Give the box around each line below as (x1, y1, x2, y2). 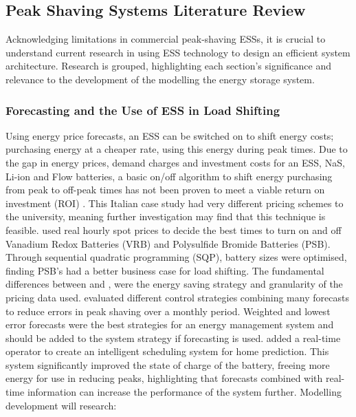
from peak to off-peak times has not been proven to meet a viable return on (5, 182, 325, 197)
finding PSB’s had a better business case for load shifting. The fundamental (5, 263, 324, 277)
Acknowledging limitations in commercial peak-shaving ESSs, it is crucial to (5, 32, 326, 46)
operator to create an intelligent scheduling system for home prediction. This (5, 344, 329, 359)
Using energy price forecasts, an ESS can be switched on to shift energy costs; (5, 128, 334, 142)
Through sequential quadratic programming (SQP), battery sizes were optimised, (5, 250, 347, 264)
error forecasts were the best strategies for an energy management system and (5, 317, 334, 332)
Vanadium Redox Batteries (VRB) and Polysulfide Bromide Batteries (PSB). (5, 236, 331, 250)
